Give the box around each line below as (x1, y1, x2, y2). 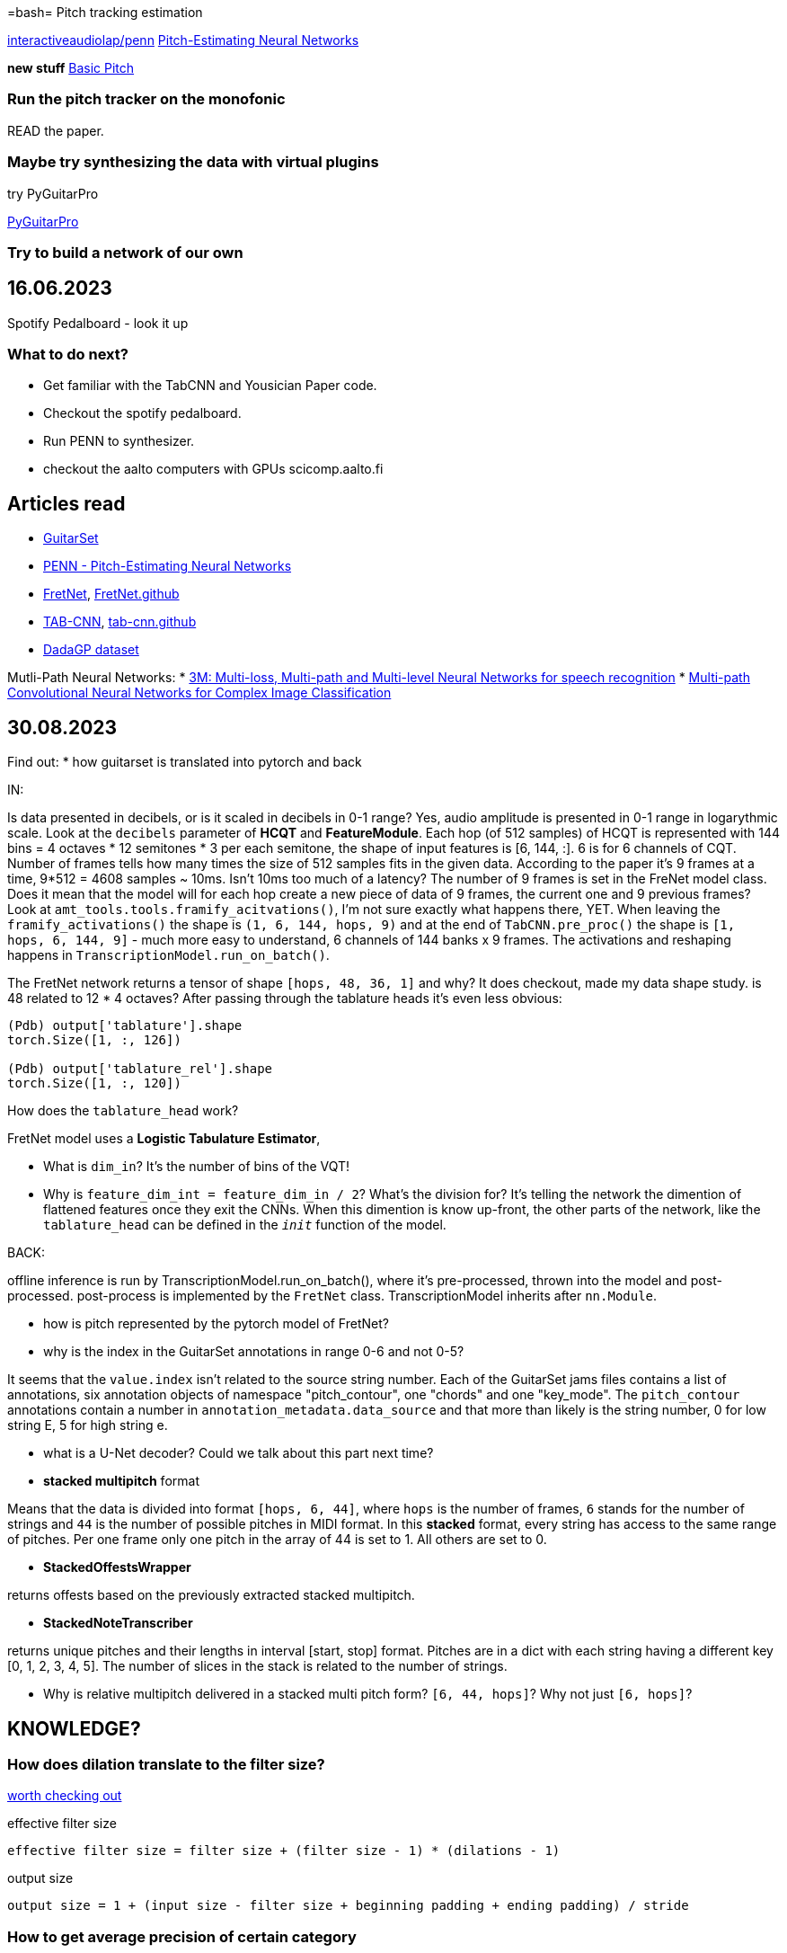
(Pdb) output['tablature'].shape (7, 1018, 243, 1034)
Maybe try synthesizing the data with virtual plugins (7, 153, 379, 172)
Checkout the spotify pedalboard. (43, 405, 242, 422)
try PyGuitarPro (7, 185, 99, 201)
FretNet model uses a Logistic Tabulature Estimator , (7, 1131, 321, 1147)
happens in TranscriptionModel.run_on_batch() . (7, 947, 330, 963)
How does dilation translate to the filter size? (7, 1755, 325, 1773)
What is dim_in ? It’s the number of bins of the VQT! (43, 1158, 350, 1175)
